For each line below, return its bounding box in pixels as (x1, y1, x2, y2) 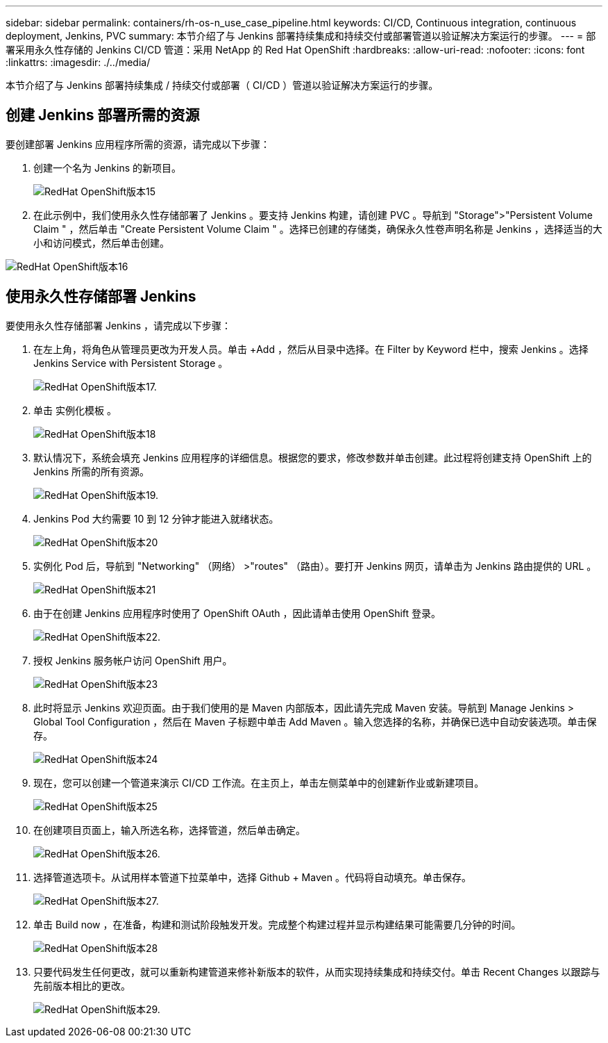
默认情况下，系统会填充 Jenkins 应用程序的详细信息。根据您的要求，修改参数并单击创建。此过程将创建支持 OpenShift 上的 (33, 451, 592, 463)
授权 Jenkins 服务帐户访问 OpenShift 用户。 (33, 654, 233, 666)
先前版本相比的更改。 (33, 979, 130, 992)
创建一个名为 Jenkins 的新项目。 (33, 161, 182, 174)
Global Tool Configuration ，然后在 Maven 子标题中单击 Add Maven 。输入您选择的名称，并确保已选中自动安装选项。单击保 (33, 715, 597, 728)
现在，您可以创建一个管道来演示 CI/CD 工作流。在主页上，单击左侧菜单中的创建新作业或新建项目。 (33, 776, 484, 789)
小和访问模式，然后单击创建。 (33, 236, 169, 249)
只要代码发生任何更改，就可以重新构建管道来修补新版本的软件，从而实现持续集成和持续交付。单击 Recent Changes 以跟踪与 (33, 965, 600, 978)
